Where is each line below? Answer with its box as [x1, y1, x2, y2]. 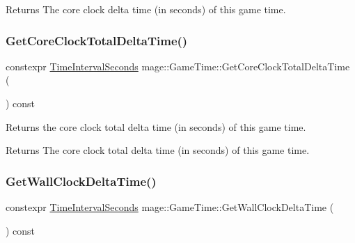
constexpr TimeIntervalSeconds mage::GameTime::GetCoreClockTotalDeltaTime [6, 58, 350, 73]
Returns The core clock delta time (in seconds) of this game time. [6, 2, 286, 16]
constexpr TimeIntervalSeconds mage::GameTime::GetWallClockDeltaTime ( [6, 200, 334, 214]
